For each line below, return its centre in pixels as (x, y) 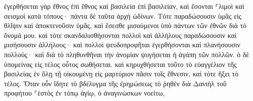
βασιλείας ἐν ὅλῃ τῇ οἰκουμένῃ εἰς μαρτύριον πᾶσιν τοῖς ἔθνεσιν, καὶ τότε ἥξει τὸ (121, 74)
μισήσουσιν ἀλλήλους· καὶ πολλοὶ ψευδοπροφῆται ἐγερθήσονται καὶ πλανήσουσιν (122, 45)
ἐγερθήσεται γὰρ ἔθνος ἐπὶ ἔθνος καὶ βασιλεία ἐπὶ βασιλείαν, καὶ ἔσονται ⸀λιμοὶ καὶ (124, 6)
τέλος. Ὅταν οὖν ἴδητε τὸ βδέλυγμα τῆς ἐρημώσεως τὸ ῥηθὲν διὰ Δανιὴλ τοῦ (115, 83)
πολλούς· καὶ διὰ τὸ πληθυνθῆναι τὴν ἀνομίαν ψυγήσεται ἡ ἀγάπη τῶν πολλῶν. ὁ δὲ (126, 54)
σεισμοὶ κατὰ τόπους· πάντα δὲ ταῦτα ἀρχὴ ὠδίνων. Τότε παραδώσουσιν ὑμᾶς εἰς (123, 16)
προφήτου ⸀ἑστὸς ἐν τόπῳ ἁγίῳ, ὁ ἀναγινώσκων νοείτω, (84, 93)
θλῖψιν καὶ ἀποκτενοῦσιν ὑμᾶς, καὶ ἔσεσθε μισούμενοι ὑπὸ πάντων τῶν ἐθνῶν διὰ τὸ (125, 25)
